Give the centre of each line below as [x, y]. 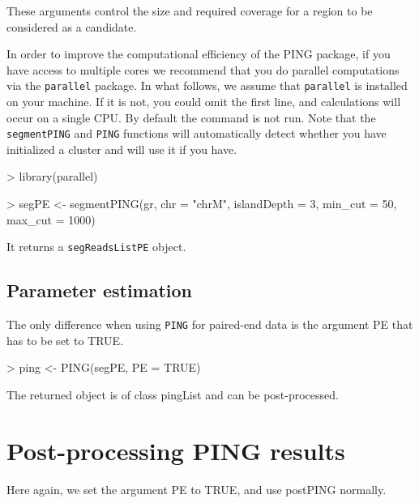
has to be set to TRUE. [65, 340]
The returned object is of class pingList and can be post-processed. [173, 394]
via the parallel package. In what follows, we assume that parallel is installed [207, 85]
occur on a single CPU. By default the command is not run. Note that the [191, 117]
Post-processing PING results [176, 450]
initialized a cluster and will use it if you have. [122, 149]
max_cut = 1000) [51, 219]
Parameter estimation [100, 290]
